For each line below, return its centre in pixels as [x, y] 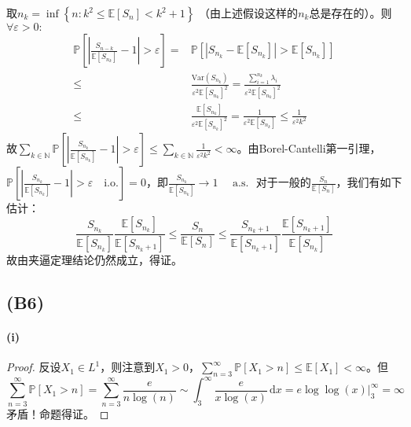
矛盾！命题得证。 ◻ [58, 413]
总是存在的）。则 [350, 13]
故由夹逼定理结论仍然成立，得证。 [94, 259]
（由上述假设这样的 [249, 13]
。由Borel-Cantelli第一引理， [309, 148]
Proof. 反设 [34, 367]
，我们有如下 [369, 182]
